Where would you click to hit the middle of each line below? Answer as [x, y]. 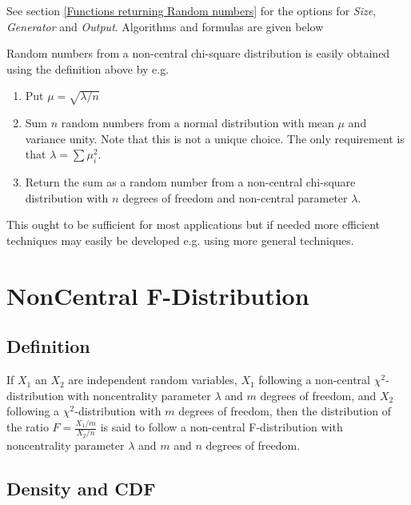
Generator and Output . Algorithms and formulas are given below [165, 26]
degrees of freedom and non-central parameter [235, 197]
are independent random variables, [153, 380]
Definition [48, 346]
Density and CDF [81, 489]
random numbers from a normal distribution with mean [198, 123]
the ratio [28, 427]
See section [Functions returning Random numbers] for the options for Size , [192, 10]
